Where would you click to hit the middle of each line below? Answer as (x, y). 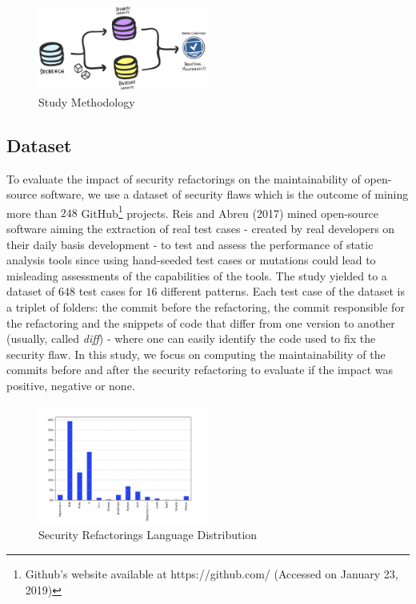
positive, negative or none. (71, 385)
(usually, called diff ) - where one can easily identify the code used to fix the (191, 338)
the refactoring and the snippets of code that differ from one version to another (201, 322)
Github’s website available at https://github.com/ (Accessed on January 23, (212, 573)
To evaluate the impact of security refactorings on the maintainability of (184, 178)
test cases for (110, 291)
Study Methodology (87, 101)
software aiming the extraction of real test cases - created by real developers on (201, 228)
